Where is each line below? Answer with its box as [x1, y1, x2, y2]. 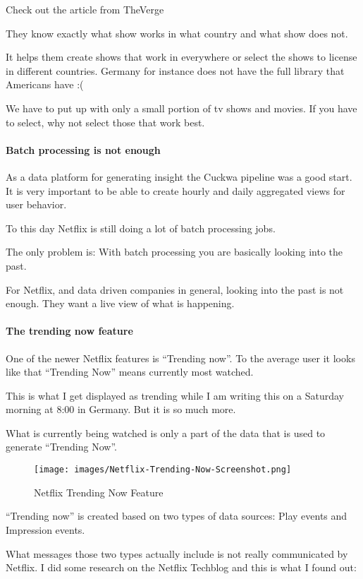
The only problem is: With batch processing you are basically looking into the [6, 244, 343, 259]
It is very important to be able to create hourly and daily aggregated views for [6, 183, 345, 198]
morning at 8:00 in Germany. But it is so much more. [6, 402, 236, 417]
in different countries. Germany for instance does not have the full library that [6, 63, 345, 78]
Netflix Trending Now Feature [34, 484, 164, 499]
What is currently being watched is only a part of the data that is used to [6, 425, 326, 440]
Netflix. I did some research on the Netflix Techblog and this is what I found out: [6, 560, 357, 575]
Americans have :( [6, 77, 84, 92]
